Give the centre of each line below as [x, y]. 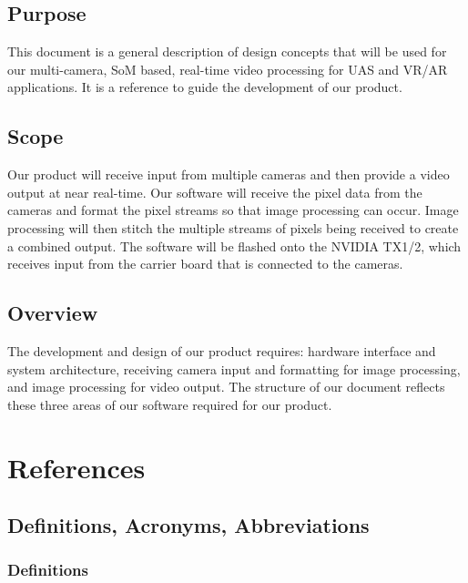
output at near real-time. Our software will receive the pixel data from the [215, 192]
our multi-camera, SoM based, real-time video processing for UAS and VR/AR [228, 69]
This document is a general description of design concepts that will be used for [227, 51]
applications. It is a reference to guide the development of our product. [205, 87]
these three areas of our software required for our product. [170, 404]
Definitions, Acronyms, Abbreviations [188, 525]
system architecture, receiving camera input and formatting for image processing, [234, 368]
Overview [53, 313]
